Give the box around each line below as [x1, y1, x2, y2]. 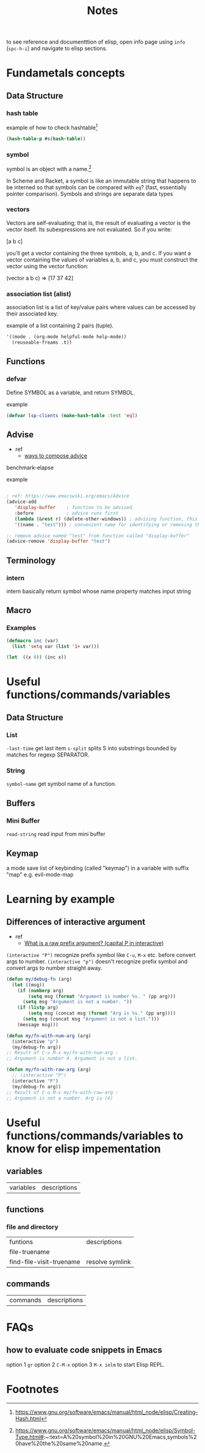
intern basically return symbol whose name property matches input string [6, 587, 191, 595]
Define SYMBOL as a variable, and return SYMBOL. [6, 388, 135, 396]
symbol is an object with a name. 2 [6, 164, 92, 172]
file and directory [6, 1223, 59, 1231]
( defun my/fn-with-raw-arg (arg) [6, 1066, 92, 1073]
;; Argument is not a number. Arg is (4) [6, 1095, 113, 1101]
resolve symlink [86, 1258, 131, 1266]
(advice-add [6, 499, 37, 505]
